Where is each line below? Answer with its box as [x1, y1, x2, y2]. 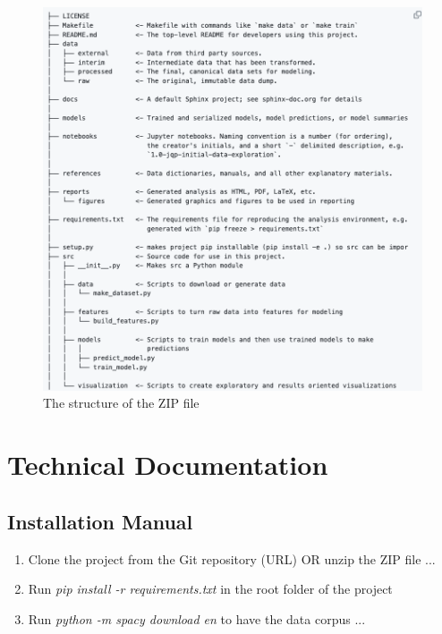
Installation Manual [7, 507, 193, 535]
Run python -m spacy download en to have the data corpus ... [28, 609, 366, 628]
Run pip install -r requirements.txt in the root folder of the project [28, 579, 393, 598]
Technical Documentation [7, 446, 328, 483]
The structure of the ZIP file [43, 393, 200, 412]
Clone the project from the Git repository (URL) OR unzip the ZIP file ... [28, 549, 436, 568]
